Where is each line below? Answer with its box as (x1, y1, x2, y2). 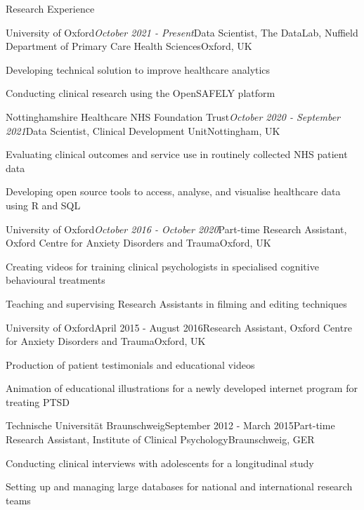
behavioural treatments (6, 273, 105, 287)
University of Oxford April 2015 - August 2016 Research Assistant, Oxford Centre (6, 320, 352, 334)
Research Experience (6, 1, 95, 15)
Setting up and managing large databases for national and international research (6, 479, 353, 494)
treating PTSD (6, 394, 70, 409)
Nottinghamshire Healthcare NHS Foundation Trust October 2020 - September (6, 109, 341, 124)
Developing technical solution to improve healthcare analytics (6, 62, 271, 77)
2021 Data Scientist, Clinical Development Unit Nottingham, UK (6, 123, 280, 138)
